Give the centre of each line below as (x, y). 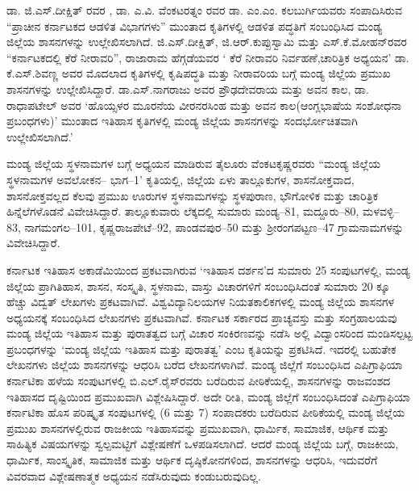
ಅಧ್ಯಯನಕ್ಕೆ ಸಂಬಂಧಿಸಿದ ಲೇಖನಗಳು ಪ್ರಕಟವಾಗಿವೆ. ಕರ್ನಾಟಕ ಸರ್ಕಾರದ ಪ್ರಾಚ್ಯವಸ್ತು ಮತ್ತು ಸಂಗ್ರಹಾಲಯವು (202, 317)
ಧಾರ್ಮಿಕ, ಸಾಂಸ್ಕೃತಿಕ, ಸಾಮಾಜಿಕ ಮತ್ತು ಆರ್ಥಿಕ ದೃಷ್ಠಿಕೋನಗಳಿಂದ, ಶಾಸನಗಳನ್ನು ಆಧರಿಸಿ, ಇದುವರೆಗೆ (192, 460)
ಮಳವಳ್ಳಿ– (381, 211)
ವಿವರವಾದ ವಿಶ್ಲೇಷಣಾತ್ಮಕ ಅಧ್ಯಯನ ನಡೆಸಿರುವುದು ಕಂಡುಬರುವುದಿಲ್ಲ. (134, 475)
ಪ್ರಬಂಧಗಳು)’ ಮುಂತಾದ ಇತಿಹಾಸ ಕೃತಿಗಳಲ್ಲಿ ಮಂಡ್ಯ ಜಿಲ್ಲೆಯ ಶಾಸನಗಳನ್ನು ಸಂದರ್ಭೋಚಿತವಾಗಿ (182, 121)
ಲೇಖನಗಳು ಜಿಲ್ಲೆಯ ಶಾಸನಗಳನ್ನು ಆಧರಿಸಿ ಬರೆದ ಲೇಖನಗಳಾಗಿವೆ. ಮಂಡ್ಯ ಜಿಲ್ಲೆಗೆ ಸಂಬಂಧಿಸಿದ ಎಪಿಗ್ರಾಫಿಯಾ (205, 365)
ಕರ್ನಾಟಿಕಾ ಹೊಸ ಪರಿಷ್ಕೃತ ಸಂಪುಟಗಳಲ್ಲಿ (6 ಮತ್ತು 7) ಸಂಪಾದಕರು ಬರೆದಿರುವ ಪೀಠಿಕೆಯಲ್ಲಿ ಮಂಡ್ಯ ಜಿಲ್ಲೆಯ (206, 412)
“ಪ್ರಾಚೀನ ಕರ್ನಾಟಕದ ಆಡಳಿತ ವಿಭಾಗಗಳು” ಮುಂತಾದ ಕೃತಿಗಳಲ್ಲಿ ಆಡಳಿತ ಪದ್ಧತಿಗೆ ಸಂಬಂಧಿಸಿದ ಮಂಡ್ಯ (195, 25)
